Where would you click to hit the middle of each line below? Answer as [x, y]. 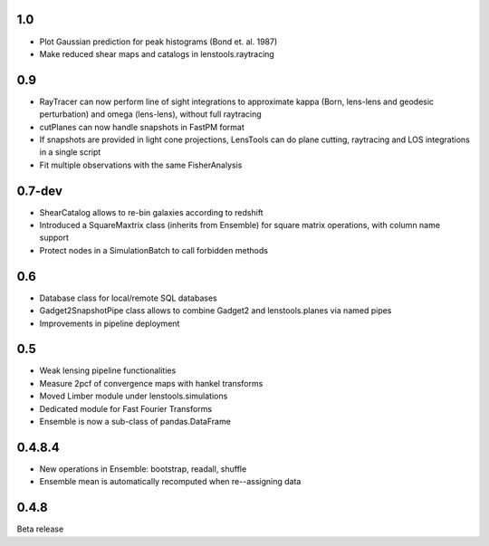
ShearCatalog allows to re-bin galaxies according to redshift [151, 212]
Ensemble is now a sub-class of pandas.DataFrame [135, 421]
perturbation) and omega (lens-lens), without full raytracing [150, 114]
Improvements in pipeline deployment [110, 323]
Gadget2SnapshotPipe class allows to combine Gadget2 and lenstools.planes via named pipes [216, 311]
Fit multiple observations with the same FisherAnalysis [141, 165]
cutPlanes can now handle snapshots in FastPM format [142, 127]
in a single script [70, 152]
